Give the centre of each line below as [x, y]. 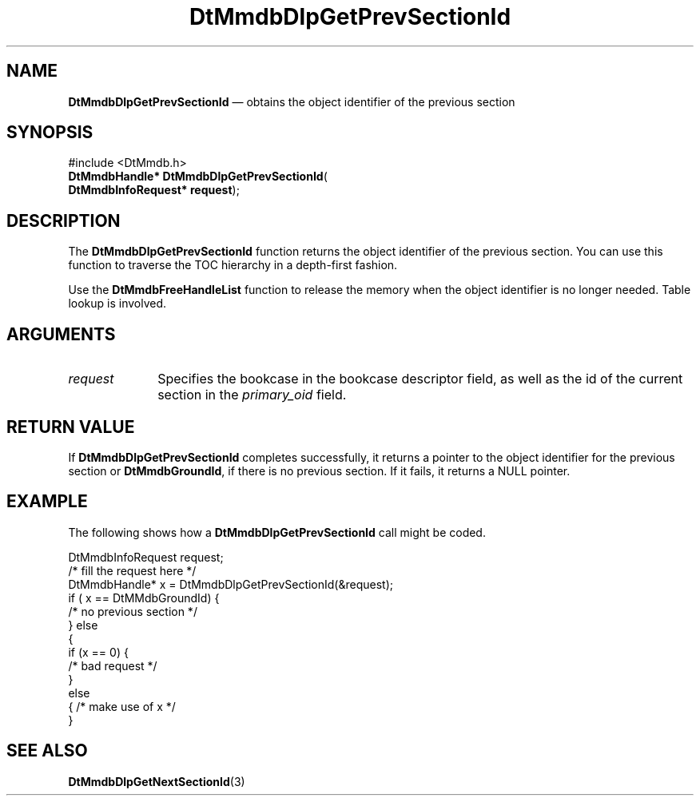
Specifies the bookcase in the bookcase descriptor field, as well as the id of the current [420, 379]
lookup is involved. [117, 304]
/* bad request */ [113, 665]
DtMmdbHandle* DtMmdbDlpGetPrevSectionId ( [198, 177]
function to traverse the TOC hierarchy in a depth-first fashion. [233, 265]
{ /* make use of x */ [122, 706]
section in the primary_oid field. [252, 395]
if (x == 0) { [98, 652]
